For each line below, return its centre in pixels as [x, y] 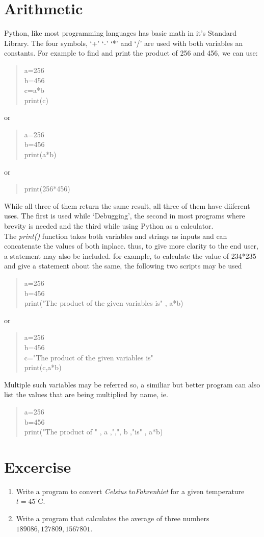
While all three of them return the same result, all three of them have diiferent [127, 205]
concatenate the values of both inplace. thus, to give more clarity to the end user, [131, 246]
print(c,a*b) [43, 367]
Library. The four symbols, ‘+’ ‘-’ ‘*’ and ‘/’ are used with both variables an [124, 43]
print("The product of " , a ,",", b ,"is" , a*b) [94, 432]
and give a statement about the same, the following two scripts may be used [123, 266]
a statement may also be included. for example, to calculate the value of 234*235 [130, 255]
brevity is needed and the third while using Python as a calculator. [109, 226]
